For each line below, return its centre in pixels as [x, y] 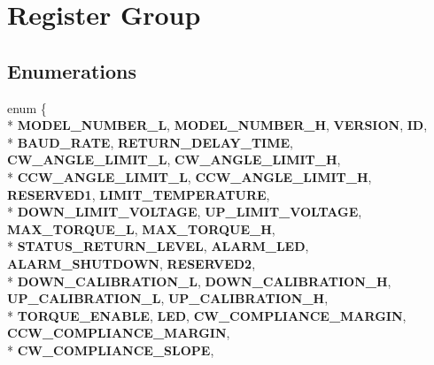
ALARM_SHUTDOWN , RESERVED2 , [132, 263]
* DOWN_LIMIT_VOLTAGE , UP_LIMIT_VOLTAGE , [185, 212]
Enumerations [72, 70]
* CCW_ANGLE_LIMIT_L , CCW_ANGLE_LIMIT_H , [190, 176]
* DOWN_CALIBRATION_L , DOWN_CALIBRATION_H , [199, 281]
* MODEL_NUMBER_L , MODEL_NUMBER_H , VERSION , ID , [217, 125]
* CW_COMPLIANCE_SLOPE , [111, 350]
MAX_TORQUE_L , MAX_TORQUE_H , [141, 228]
